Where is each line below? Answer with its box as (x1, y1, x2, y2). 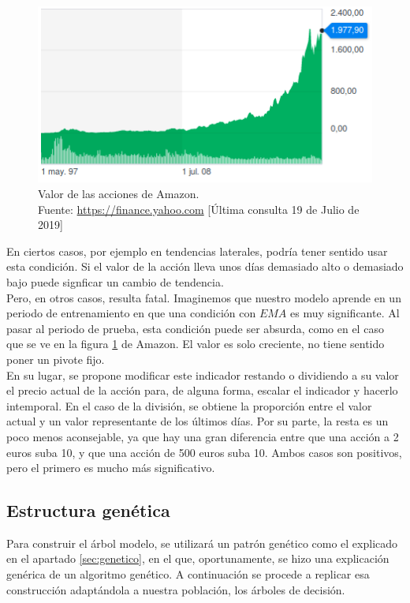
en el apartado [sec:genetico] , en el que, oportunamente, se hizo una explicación (6, 550, 389, 567)
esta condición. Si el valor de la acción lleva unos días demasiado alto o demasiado (6, 258, 404, 275)
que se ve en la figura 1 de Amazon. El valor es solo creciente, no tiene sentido (6, 335, 385, 352)
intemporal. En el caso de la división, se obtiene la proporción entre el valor (6, 397, 372, 414)
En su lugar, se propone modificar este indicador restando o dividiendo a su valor (6, 366, 399, 383)
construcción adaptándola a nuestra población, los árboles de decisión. (6, 581, 345, 597)
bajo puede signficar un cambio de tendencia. (6, 273, 224, 290)
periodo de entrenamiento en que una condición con (6, 305, 256, 321)
